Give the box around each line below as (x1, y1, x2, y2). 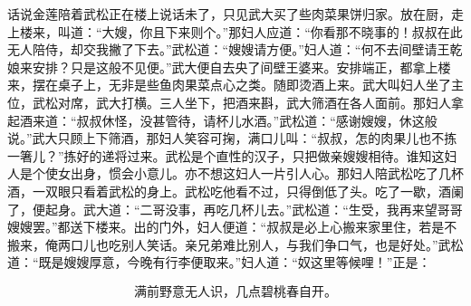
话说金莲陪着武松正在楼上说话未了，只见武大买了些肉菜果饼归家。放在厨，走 (7, 5, 464, 23)
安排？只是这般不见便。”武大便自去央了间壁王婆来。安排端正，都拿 (32, 57, 426, 76)
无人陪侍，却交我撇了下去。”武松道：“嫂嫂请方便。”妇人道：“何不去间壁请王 (7, 40, 450, 59)
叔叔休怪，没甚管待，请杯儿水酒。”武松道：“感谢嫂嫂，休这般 (76, 110, 437, 129)
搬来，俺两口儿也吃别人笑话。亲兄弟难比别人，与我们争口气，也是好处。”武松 (7, 234, 464, 253)
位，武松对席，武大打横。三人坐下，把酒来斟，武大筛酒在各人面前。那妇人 (7, 92, 451, 111)
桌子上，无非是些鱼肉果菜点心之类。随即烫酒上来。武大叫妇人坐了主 (57, 75, 464, 94)
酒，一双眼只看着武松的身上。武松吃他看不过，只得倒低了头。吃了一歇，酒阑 (7, 181, 464, 200)
